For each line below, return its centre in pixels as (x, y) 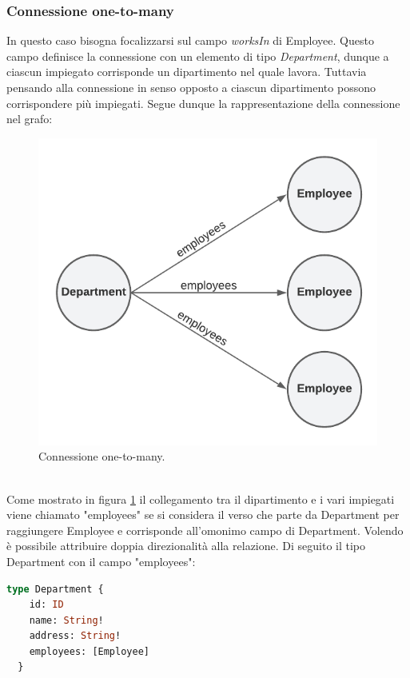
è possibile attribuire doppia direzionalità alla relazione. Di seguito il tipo (186, 546)
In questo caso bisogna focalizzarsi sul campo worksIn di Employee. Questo (190, 40)
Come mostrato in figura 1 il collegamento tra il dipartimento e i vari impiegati (201, 499)
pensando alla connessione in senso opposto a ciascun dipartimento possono (191, 87)
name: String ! (66, 620)
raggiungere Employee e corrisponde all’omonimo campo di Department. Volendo (205, 530)
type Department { (55, 589)
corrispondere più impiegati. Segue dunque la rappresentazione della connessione (203, 103)
